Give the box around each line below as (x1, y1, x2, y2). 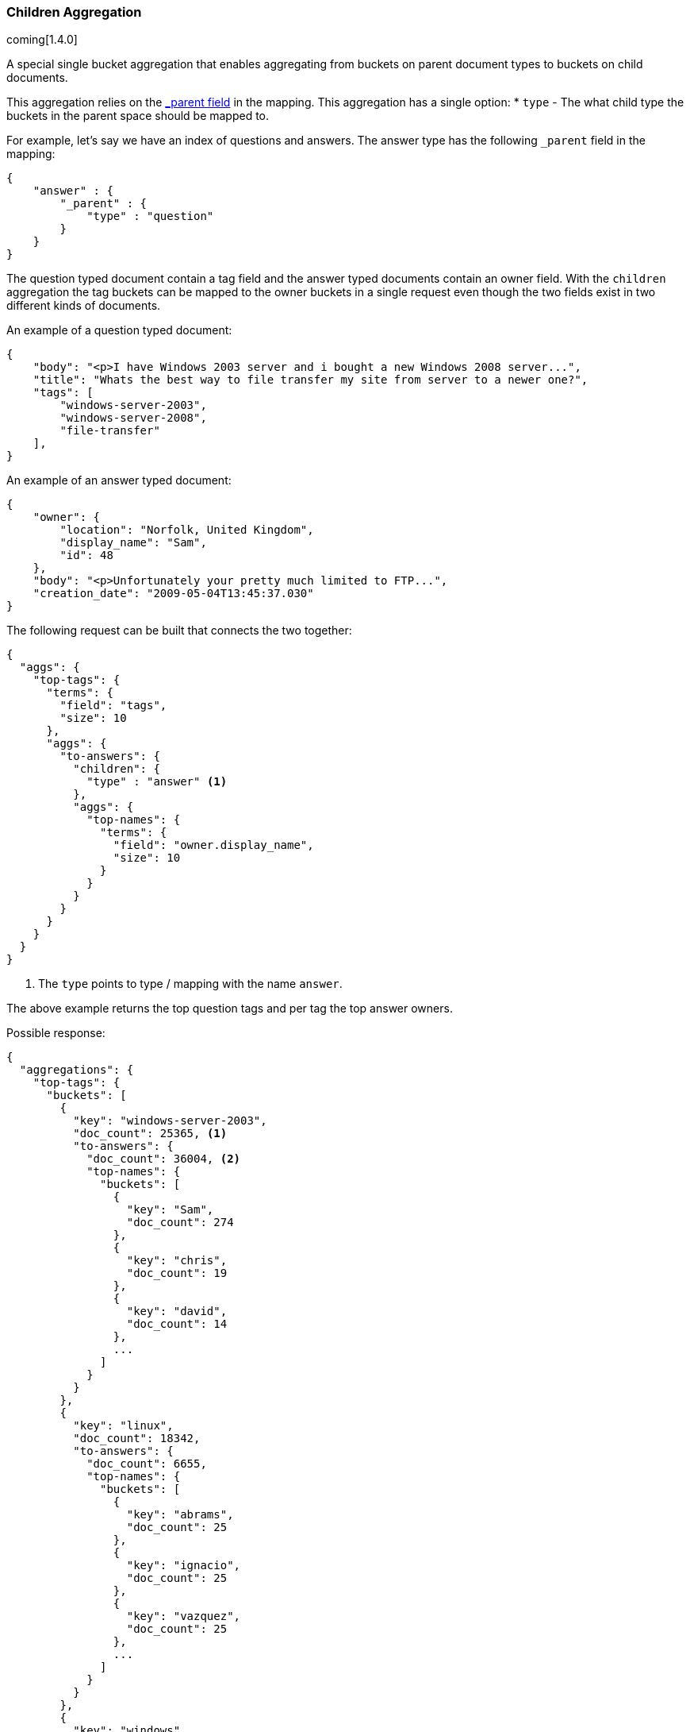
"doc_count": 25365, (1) (73, 1127, 228, 1140)
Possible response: (6, 1026, 105, 1040)
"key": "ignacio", (126, 1559, 241, 1572)
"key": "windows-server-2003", (73, 1114, 267, 1128)
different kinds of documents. (6, 299, 161, 313)
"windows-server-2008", (59, 411, 207, 425)
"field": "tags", (59, 699, 167, 712)
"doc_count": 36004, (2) (86, 1152, 241, 1166)
